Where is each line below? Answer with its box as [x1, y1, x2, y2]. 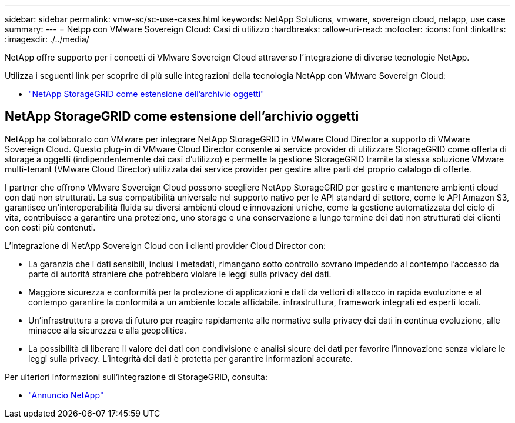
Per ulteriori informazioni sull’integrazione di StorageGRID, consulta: [5, 371, 267, 382]
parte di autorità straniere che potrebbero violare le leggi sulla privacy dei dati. [28, 268, 332, 279]
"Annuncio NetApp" [28, 389, 104, 400]
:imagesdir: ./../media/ [5, 34, 89, 44]
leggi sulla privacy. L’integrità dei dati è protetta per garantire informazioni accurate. [28, 353, 353, 364]
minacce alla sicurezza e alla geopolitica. [28, 325, 187, 335]
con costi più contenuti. [5, 222, 96, 232]
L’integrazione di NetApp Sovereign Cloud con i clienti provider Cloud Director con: [5, 240, 326, 251]
